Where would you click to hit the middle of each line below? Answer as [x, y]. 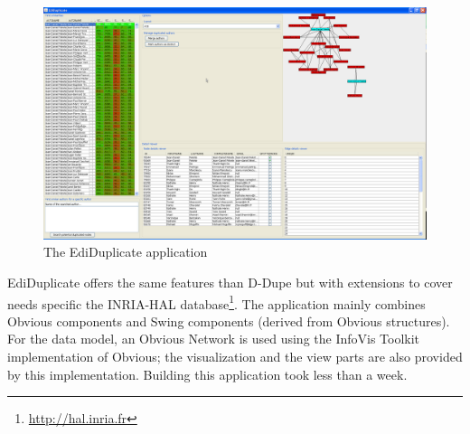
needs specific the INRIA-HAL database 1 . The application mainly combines [216, 302]
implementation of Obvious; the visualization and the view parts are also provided [235, 356]
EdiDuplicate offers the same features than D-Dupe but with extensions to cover [230, 282]
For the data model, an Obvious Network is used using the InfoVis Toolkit [214, 339]
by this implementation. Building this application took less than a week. [207, 374]
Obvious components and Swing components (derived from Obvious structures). [229, 321]
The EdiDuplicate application [126, 252]
